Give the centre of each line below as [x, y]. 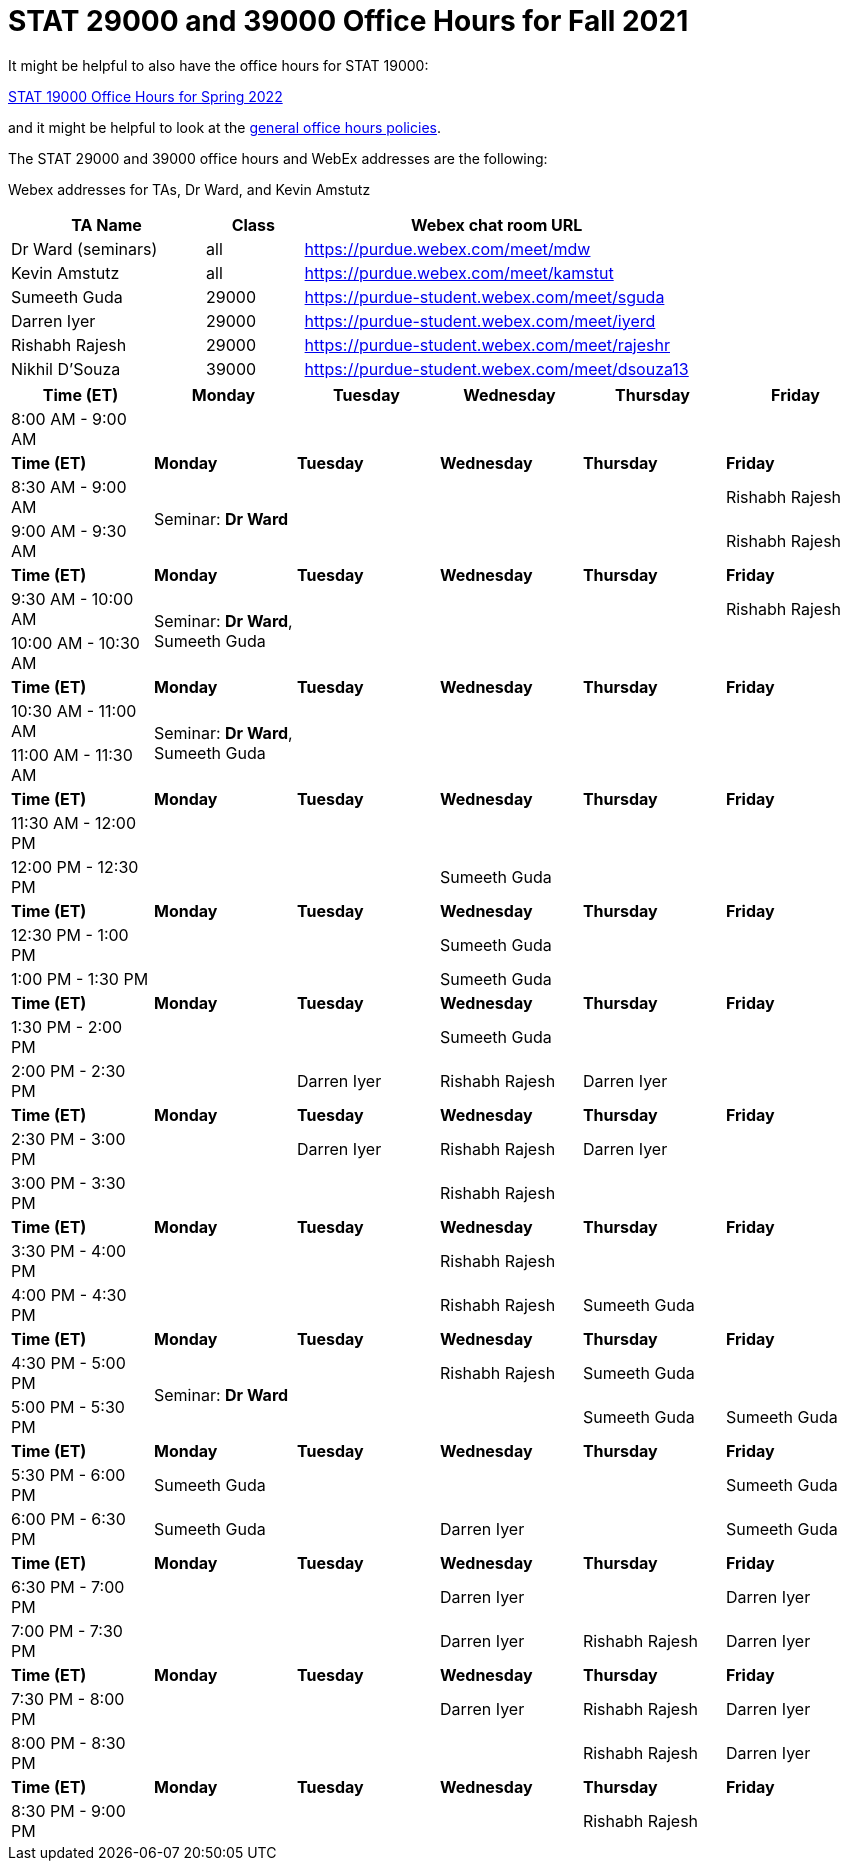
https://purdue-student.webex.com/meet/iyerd [480, 320]
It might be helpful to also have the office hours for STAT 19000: [218, 65]
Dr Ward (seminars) [84, 248]
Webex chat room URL [496, 224]
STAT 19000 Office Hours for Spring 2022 [145, 96]
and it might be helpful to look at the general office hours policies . [224, 127]
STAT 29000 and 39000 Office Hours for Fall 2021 [348, 21]
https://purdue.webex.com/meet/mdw [447, 248]
